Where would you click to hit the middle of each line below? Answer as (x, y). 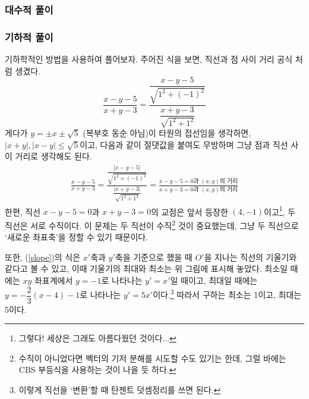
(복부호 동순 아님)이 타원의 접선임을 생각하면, (167, 133)
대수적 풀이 (29, 9)
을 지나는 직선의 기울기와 (250, 257)
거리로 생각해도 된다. (53, 156)
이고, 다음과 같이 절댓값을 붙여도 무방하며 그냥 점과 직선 (184, 144)
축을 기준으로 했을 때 (154, 257)
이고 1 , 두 (280, 211)
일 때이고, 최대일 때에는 (214, 280)
